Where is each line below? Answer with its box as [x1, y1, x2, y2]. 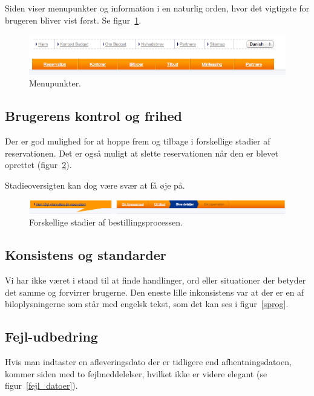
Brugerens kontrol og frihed [5, 106, 182, 125]
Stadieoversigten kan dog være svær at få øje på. [5, 178, 185, 191]
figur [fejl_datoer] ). [5, 379, 78, 392]
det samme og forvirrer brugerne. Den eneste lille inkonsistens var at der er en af [5, 285, 304, 298]
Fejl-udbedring [5, 327, 98, 346]
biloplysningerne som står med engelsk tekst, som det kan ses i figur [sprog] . [5, 297, 289, 310]
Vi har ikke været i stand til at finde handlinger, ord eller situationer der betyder [5, 274, 306, 287]
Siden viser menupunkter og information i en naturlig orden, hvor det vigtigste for [5, 2, 310, 14]
